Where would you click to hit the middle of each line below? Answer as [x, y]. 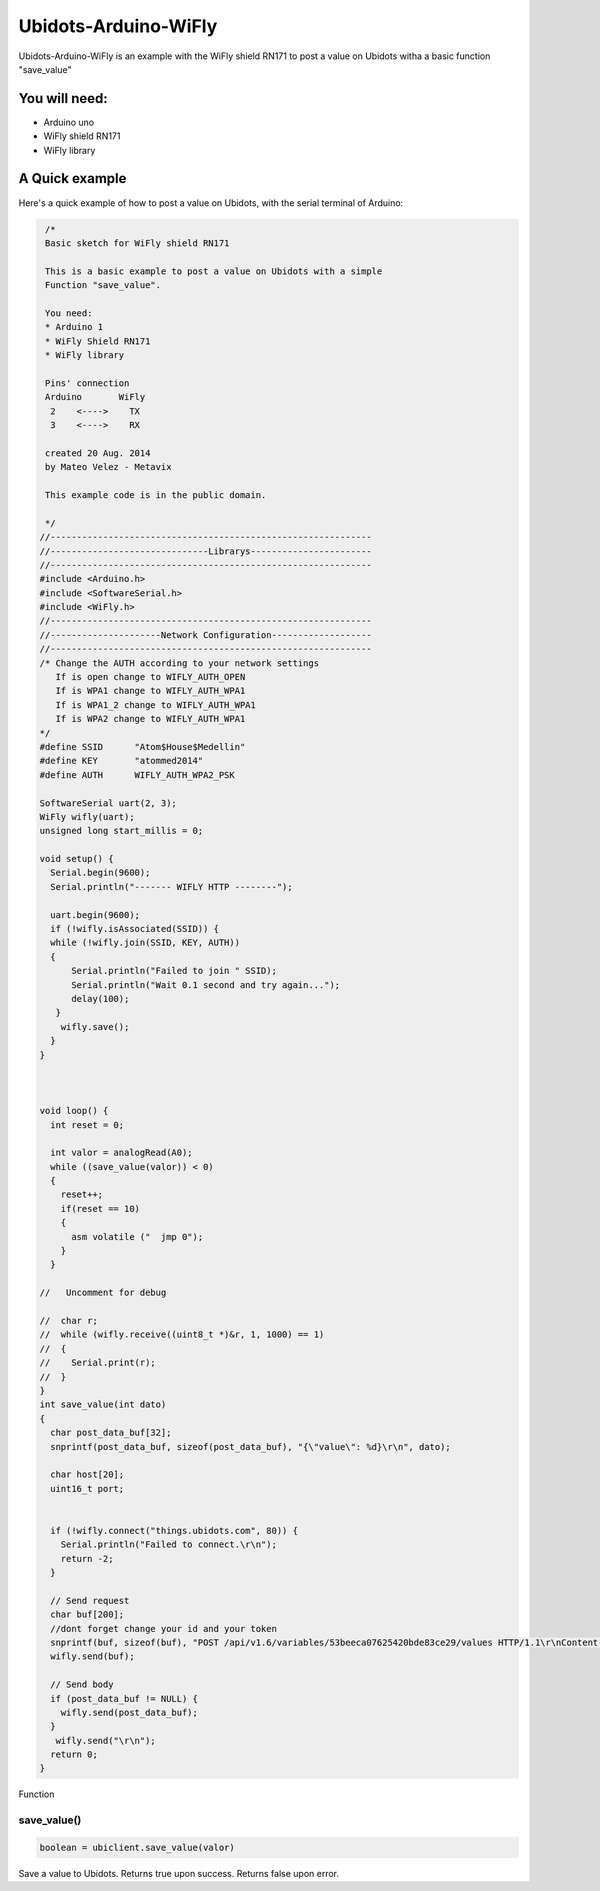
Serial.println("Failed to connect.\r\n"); [168, 1544]
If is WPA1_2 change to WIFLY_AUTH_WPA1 [156, 704]
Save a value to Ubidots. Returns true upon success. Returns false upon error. [179, 1873]
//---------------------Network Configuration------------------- [205, 634]
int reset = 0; [87, 1124]
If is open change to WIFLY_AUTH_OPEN [150, 677]
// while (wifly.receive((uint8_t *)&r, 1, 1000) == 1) [182, 1334]
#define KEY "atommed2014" [121, 761]
